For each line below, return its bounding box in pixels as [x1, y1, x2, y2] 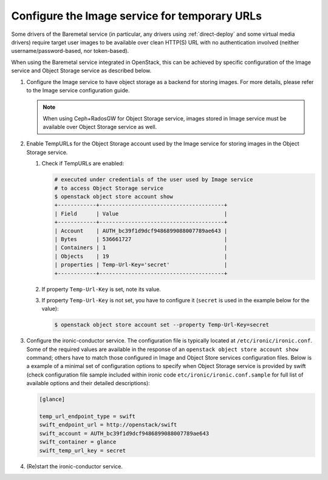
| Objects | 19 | [54, 252, 228, 260]
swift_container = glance [39, 439, 117, 445]
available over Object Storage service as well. [43, 123, 157, 131]
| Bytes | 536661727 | [54, 235, 228, 243]
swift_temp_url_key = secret [39, 447, 126, 454]
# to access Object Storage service [54, 184, 164, 192]
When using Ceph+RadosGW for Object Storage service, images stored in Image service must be [43, 114, 287, 122]
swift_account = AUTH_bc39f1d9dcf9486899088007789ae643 [39, 430, 210, 437]
